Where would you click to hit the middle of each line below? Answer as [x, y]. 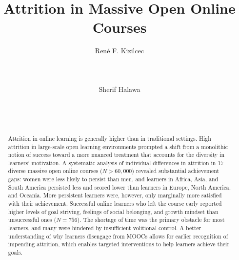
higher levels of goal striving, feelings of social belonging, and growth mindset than [113, 211]
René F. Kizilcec [119, 51]
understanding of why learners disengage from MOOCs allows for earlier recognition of [118, 236]
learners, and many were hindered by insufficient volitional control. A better [105, 228]
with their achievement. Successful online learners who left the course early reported [115, 204]
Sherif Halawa [119, 89]
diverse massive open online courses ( [55, 171]
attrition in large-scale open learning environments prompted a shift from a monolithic [118, 146]
